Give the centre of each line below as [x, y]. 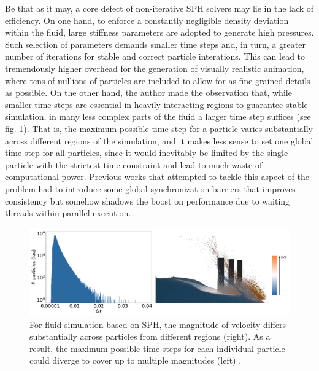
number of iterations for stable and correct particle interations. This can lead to [155, 56]
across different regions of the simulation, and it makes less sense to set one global [159, 140]
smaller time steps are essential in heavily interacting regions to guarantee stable [156, 104]
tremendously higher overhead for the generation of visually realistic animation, [155, 68]
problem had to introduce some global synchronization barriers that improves [150, 188]
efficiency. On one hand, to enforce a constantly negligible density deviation [147, 20]
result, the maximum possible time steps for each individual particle [157, 348]
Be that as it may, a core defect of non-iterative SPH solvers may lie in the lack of [159, 8]
